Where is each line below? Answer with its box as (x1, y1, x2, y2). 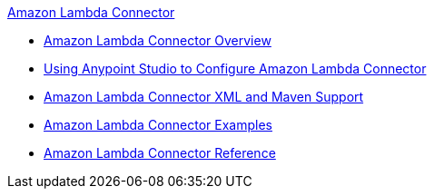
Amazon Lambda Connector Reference (44, 145, 276, 161)
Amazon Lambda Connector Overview (44, 33, 271, 48)
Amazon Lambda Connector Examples (44, 117, 272, 132)
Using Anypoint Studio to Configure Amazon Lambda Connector (44, 61, 427, 76)
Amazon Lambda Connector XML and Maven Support (44, 89, 364, 104)
